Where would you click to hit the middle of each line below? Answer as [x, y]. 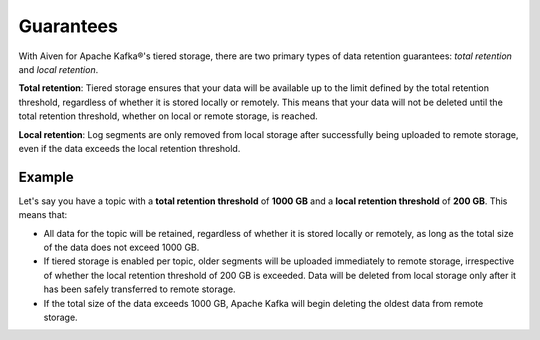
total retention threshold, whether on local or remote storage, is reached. [168, 116]
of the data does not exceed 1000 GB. [121, 247]
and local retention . [58, 69]
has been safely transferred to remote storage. [139, 289]
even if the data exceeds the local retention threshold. [129, 148]
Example [46, 176]
